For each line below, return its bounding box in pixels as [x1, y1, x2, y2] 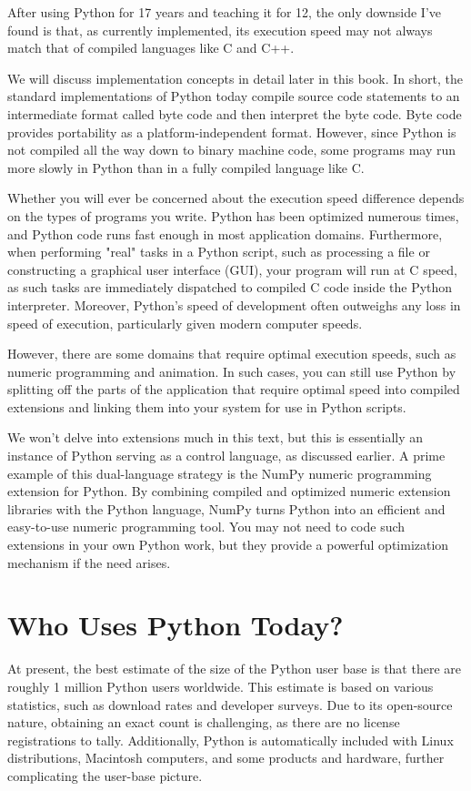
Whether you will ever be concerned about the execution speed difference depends [7, 188, 465, 208]
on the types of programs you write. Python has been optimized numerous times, [7, 206, 459, 225]
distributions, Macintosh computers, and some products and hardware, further [7, 748, 445, 767]
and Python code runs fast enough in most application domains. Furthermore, [7, 224, 443, 243]
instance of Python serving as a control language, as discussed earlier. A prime [7, 446, 446, 465]
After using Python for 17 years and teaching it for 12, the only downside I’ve [7, 3, 441, 21]
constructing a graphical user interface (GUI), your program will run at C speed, [7, 259, 457, 279]
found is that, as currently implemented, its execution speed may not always [7, 20, 433, 39]
